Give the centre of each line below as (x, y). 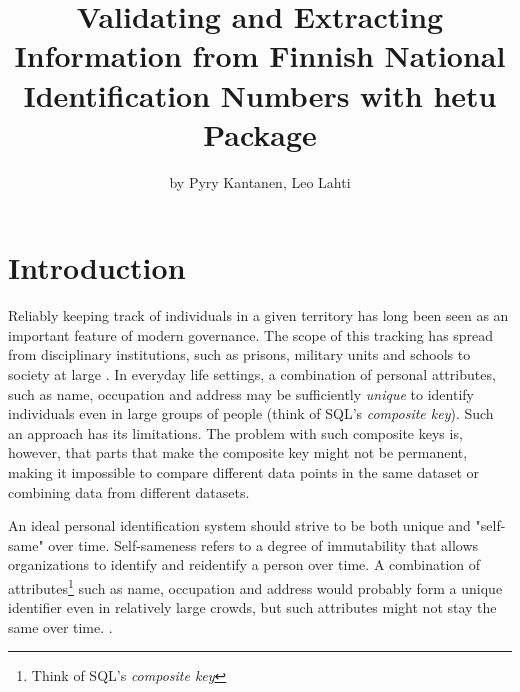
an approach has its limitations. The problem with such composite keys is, (235, 432)
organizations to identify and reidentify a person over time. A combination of (244, 564)
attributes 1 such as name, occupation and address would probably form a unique (255, 586)
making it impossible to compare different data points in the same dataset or (244, 471)
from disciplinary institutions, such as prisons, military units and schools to (239, 354)
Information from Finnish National (260, 55)
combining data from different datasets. (129, 491)
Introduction (97, 267)
